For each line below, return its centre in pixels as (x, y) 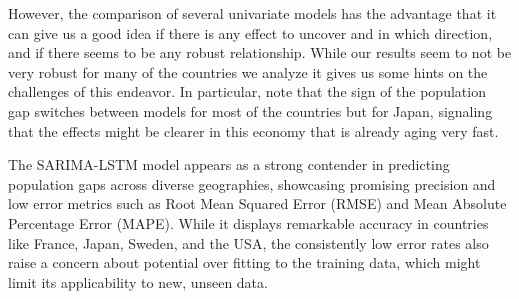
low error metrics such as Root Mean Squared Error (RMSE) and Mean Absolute (257, 203)
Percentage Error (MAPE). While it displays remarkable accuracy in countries (248, 222)
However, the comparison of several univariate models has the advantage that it (252, 13)
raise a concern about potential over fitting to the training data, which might (244, 262)
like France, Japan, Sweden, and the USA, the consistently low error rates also (248, 242)
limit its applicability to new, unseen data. (138, 281)
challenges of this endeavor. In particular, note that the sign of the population (247, 91)
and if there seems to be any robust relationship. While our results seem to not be (260, 52)
